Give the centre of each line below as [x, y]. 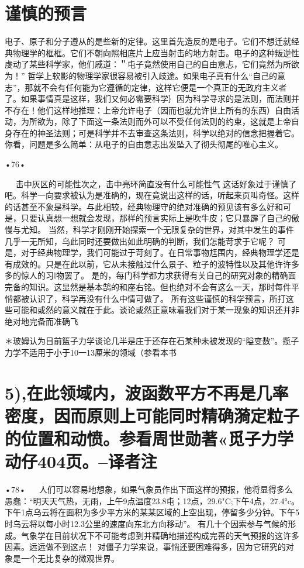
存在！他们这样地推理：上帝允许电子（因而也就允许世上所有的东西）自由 [152, 110]
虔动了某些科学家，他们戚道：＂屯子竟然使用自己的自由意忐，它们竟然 [140, 64]
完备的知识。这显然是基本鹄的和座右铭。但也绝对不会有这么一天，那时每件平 [152, 287]
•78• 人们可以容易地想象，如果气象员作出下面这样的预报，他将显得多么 [149, 489]
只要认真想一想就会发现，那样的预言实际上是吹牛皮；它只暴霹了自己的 [156, 218]
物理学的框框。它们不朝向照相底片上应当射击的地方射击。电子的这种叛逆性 [156, 52]
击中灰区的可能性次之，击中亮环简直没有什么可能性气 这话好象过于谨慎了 [156, 183]
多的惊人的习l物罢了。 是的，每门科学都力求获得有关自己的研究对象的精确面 [151, 275]
